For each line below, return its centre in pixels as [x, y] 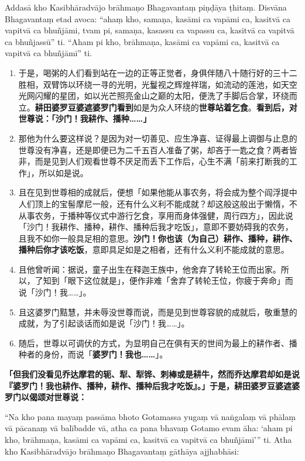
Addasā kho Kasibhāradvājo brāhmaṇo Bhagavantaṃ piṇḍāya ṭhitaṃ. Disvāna [146, 7]
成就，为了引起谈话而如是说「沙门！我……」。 [104, 323]
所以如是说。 [64, 172]
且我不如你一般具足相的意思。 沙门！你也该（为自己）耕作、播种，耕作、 [158, 238]
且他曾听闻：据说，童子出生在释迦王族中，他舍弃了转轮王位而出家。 [150, 269]
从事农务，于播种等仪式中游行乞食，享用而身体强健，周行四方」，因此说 [156, 215]
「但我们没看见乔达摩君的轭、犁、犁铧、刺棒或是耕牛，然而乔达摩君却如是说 [152, 374]
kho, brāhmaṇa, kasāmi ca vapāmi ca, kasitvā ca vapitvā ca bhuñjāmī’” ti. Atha [148, 439]
